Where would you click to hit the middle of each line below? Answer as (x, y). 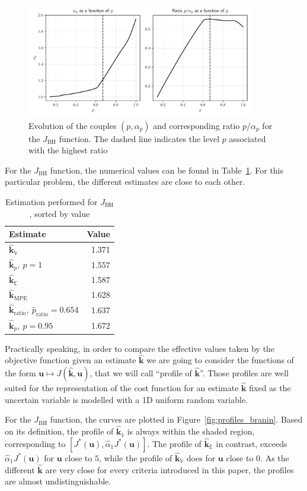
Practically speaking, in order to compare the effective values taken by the (140, 348)
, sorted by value (60, 213)
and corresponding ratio (196, 125)
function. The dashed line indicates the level (139, 138)
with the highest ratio (68, 150)
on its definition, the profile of (59, 431)
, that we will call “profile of (141, 372)
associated (247, 138)
